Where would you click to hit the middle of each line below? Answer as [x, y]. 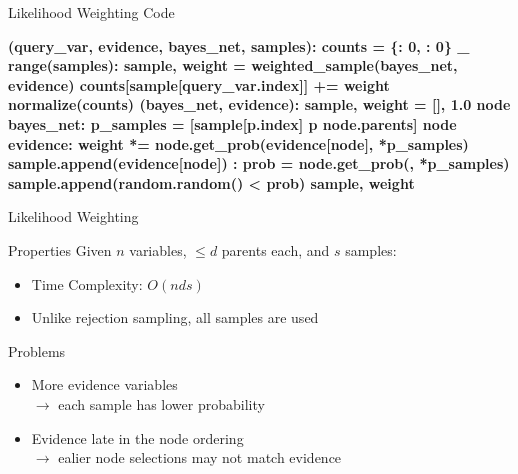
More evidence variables [104, 384]
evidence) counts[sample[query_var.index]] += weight [199, 84]
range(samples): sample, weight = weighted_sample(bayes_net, [233, 65]
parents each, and [275, 249]
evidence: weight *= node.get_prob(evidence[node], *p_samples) [238, 143]
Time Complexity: [87, 283]
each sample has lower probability [161, 403]
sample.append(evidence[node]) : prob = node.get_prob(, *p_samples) [259, 163]
